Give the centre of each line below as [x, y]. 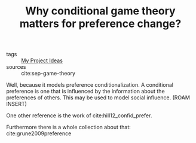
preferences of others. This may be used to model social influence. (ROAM [98, 98]
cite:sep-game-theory [48, 74]
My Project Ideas [42, 60]
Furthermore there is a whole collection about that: [69, 127]
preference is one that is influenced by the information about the [86, 92]
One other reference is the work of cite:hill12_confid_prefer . [79, 115]
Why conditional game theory [100, 11]
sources [16, 67]
